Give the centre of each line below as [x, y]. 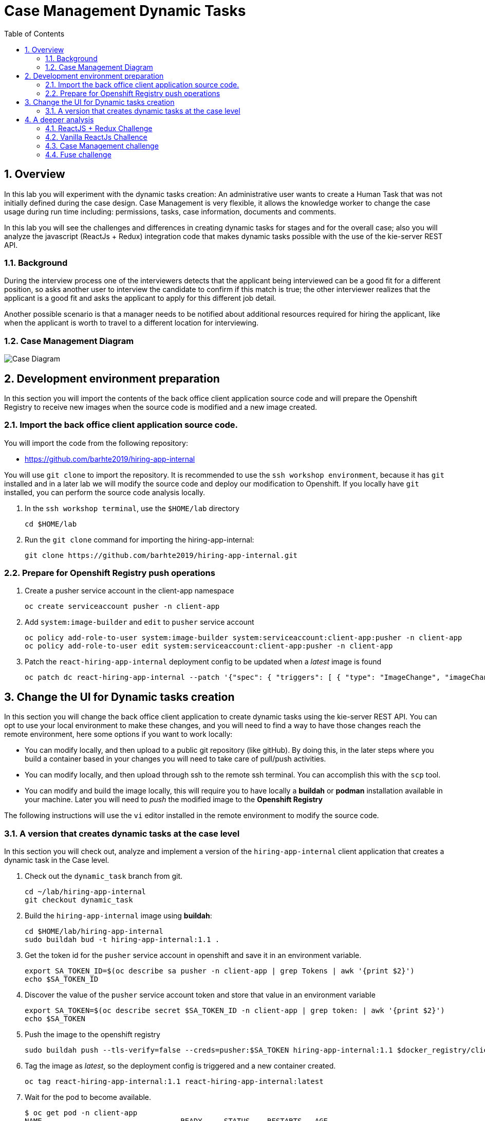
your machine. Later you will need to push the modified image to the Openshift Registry [174, 800]
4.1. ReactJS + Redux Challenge [99, 128]
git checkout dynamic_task [79, 900]
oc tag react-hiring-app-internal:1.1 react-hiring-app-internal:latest [174, 1082]
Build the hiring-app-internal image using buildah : [118, 916]
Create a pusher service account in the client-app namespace [129, 591]
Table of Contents [34, 33]
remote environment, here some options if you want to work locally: [118, 734]
